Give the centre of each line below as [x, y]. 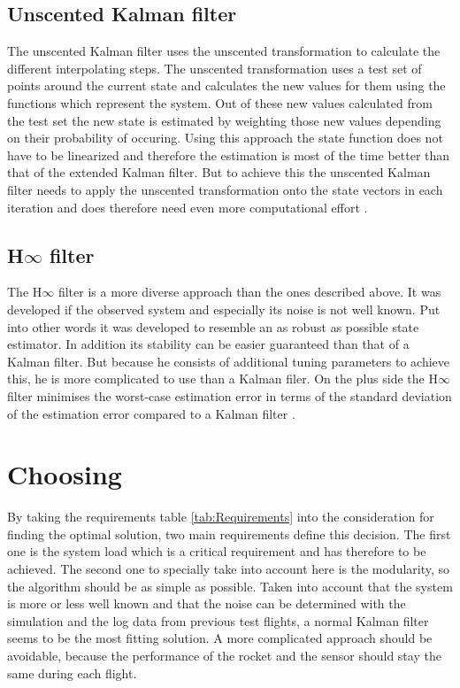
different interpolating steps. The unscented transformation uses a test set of [215, 68]
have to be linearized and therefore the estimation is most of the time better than [229, 155]
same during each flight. [72, 673]
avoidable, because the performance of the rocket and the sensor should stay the [224, 655]
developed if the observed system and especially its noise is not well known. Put [224, 309]
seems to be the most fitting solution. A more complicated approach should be [220, 638]
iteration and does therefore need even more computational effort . [188, 207]
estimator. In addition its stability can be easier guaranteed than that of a [208, 344]
